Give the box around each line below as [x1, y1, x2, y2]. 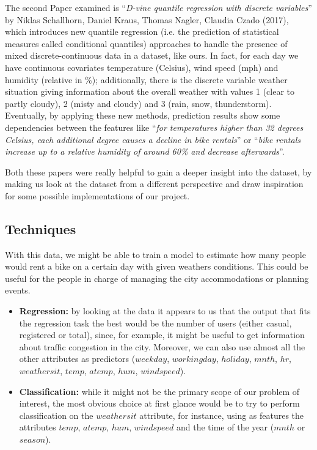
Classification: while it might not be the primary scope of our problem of [19, 385, 300, 397]
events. [5, 284, 31, 297]
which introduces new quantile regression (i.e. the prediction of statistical [5, 25, 279, 38]
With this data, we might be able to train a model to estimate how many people [5, 248, 306, 260]
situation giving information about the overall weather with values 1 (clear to [5, 85, 294, 98]
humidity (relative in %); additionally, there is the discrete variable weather [5, 73, 288, 86]
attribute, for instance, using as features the [139, 408, 304, 421]
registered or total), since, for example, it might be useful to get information [19, 328, 305, 341]
